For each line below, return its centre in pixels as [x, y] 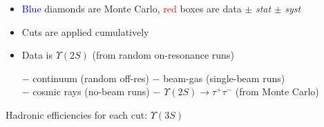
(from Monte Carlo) [277, 91]
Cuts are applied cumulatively [85, 31]
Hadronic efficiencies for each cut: [77, 114]
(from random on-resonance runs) [163, 55]
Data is [37, 55]
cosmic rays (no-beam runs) [91, 91]
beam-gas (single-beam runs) [224, 78]
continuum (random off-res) [91, 78]
